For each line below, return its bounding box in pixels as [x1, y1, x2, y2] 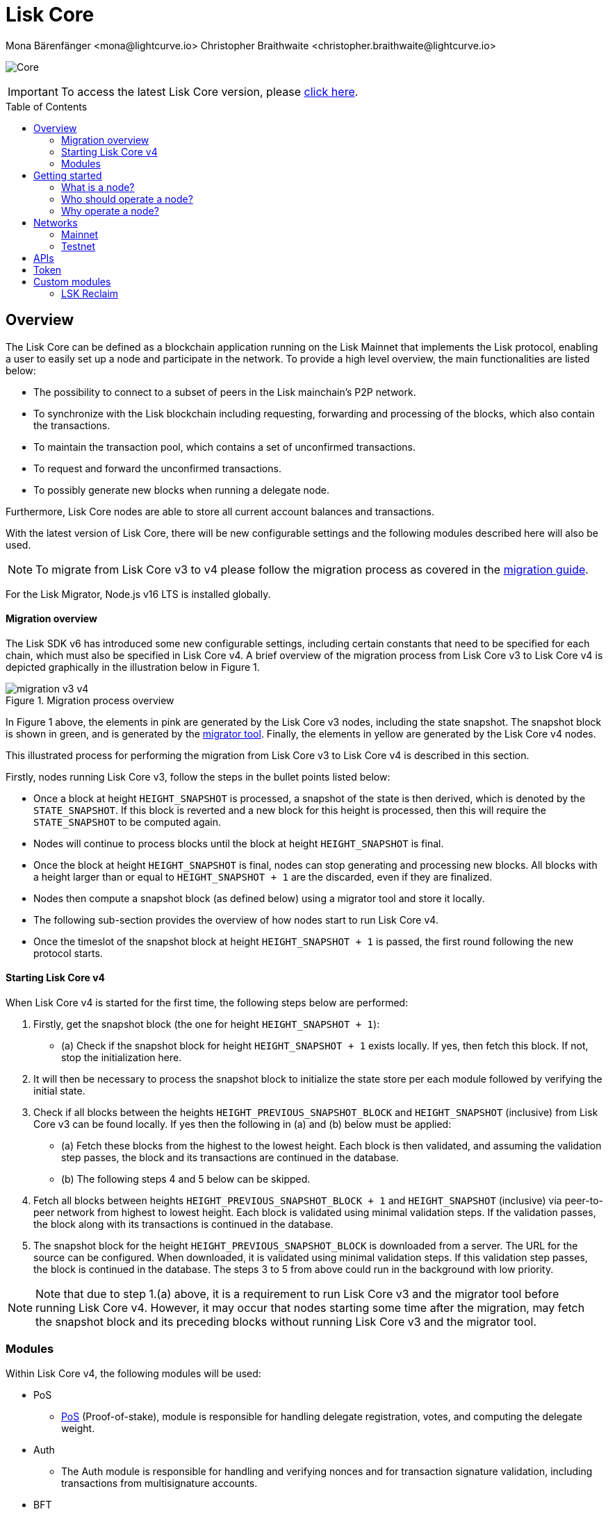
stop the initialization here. [61, 1051, 182, 1064]
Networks [33, 216, 78, 228]
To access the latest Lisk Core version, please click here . [60, 84, 359, 99]
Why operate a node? [61, 204, 159, 217]
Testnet [61, 240, 96, 252]
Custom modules [33, 275, 111, 288]
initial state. [33, 1085, 85, 1097]
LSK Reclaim [61, 287, 119, 299]
